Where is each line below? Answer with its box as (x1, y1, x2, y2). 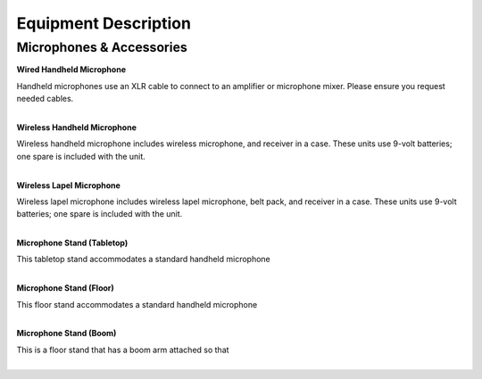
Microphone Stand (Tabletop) (16, 237, 129, 249)
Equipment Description (16, 13, 192, 33)
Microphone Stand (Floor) (16, 283, 115, 293)
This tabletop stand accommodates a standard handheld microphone (16, 254, 271, 265)
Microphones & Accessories (16, 39, 187, 55)
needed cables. (16, 94, 74, 104)
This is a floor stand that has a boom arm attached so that (16, 344, 229, 355)
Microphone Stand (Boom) (16, 328, 117, 339)
